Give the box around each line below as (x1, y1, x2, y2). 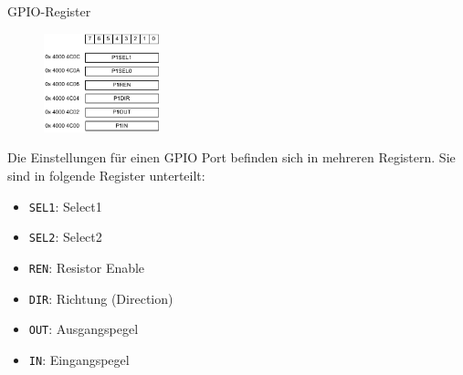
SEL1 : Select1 (28, 196, 102, 215)
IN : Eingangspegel (28, 349, 130, 369)
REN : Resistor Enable (28, 257, 145, 276)
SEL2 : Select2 (28, 227, 102, 246)
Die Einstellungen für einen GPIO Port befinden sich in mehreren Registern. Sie (7, 148, 456, 167)
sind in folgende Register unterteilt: (7, 165, 205, 184)
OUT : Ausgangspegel (28, 319, 139, 339)
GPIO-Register (7, 2, 91, 20)
